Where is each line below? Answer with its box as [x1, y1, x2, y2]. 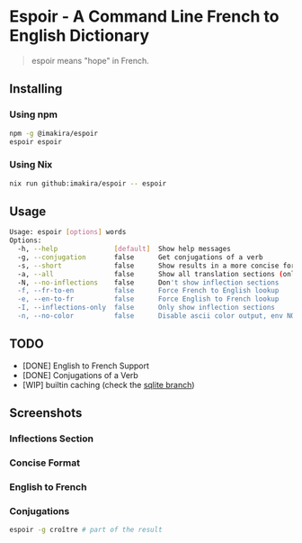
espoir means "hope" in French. [31, 55, 150, 66]
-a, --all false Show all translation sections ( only [17, 269, 299, 278]
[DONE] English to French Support [22, 360, 150, 371]
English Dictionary [9, 25, 150, 46]
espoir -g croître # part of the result [9, 525, 164, 535]
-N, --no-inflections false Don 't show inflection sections [17, 277, 280, 287]
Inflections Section [9, 432, 94, 445]
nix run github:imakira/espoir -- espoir [9, 178, 167, 188]
